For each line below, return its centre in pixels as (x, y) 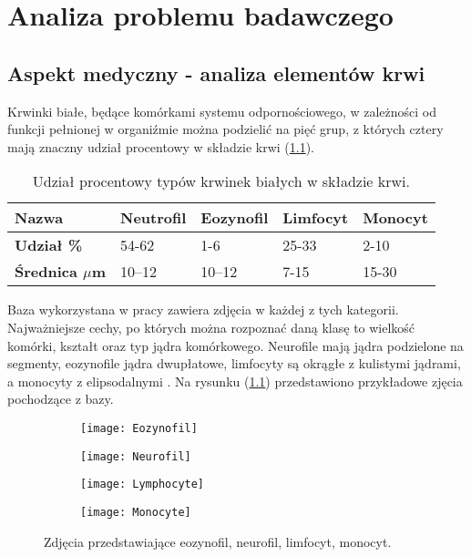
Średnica (46, 272)
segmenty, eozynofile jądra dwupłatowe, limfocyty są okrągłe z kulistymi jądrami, (234, 363)
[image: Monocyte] (136, 512)
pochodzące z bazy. (61, 399)
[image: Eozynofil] (139, 428)
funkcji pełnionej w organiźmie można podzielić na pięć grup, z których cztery (225, 129)
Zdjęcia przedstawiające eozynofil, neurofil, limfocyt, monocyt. (218, 541)
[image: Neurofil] (136, 456)
